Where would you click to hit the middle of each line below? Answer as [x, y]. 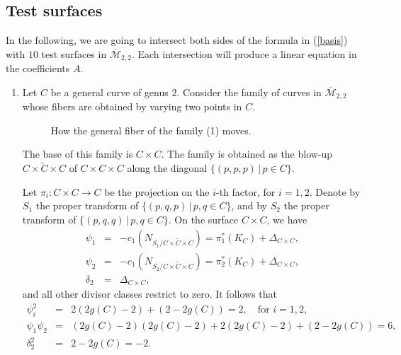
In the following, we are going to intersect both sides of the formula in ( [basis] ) [177, 40]
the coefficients [38, 68]
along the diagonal [167, 168]
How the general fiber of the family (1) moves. [151, 130]
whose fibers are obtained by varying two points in [132, 106]
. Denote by [335, 191]
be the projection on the [157, 191]
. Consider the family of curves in [249, 92]
